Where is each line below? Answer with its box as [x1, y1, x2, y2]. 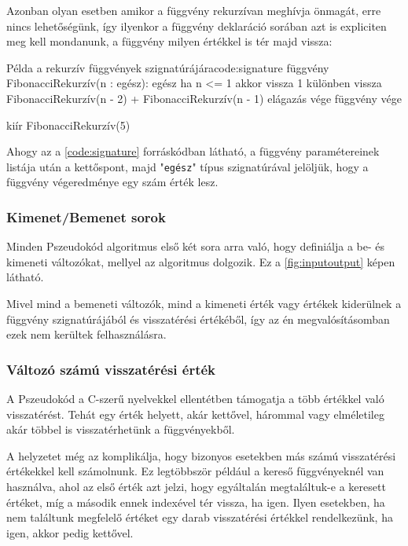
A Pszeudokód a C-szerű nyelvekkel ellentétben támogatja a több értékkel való [6, 390, 384, 406]
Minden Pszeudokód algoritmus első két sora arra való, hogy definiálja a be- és [6, 238, 385, 255]
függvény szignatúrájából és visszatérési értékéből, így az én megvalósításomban [6, 310, 390, 327]
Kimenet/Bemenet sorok [6, 207, 166, 226]
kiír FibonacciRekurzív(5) [6, 116, 130, 133]
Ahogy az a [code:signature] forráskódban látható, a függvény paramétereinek [6, 143, 380, 159]
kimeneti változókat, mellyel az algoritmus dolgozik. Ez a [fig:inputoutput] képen [6, 253, 395, 269]
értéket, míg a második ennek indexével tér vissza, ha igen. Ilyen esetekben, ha [6, 493, 385, 510]
